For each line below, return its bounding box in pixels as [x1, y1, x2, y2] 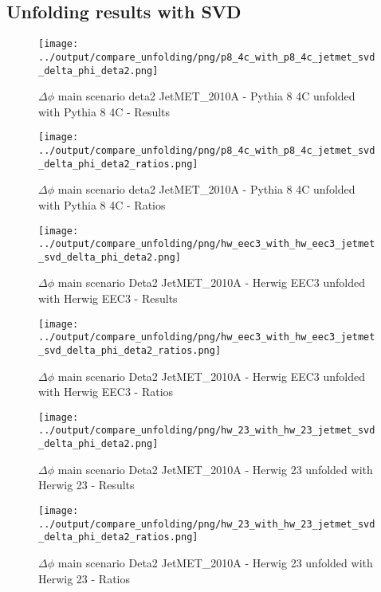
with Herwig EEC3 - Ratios [38, 383, 174, 400]
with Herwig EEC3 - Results [38, 290, 178, 307]
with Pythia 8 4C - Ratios [38, 196, 166, 213]
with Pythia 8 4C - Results [38, 103, 171, 120]
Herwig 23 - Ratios [38, 570, 131, 586]
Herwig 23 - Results [38, 476, 135, 493]
